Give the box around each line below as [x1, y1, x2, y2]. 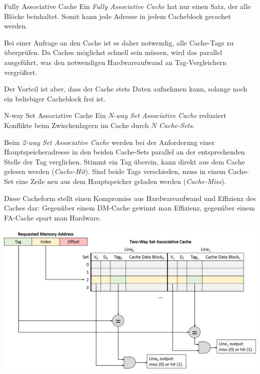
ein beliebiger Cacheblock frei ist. [4, 93, 106, 103]
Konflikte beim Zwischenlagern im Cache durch [4, 119, 149, 130]
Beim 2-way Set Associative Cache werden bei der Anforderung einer [4, 136, 215, 147]
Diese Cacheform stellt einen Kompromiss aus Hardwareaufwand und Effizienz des [4, 192, 256, 203]
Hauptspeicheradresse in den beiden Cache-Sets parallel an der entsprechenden [4, 146, 245, 157]
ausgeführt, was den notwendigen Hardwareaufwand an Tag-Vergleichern [4, 56, 226, 67]
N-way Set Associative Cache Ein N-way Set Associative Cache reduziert [4, 110, 226, 120]
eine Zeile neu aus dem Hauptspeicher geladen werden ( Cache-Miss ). [16, 175, 226, 186]
